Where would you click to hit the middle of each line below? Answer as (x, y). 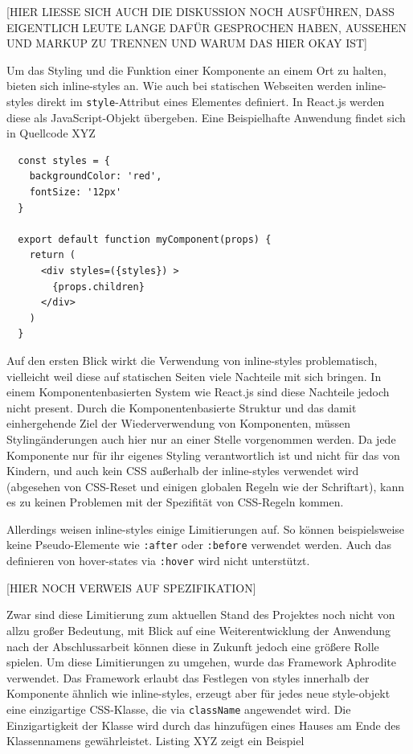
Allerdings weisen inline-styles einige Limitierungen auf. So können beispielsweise (206, 529)
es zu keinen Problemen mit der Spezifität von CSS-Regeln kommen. (175, 502)
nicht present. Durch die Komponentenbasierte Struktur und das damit (182, 407)
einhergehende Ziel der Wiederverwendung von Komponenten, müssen (179, 423)
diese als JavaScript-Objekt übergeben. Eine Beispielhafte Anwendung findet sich (206, 117)
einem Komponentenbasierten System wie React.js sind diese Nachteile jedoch (198, 392)
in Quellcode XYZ (51, 133)
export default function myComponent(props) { (145, 239)
